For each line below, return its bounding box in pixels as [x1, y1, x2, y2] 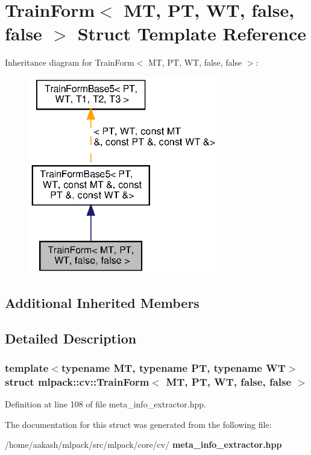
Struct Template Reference [77, 21, 307, 46]
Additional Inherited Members [5, 293, 199, 312]
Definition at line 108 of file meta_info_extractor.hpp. [5, 398, 206, 410]
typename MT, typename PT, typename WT [61, 360, 286, 375]
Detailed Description [5, 328, 137, 347]
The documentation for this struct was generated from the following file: [5, 418, 272, 430]
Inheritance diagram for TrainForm [5, 56, 134, 69]
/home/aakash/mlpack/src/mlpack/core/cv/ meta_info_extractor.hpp [5, 438, 282, 451]
